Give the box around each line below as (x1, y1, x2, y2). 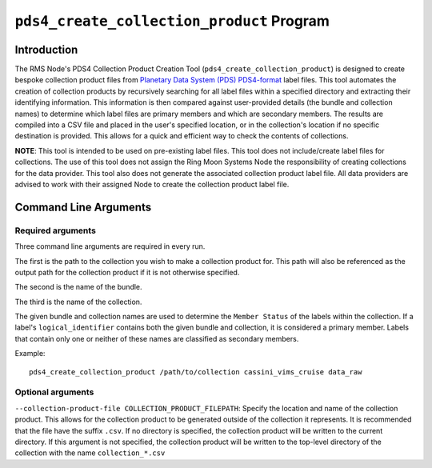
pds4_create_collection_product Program (14, 12, 330, 30)
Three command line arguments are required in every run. (14, 242, 206, 251)
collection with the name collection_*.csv (14, 448, 166, 458)
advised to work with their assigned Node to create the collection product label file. (14, 179, 290, 189)
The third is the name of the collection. (14, 297, 142, 306)
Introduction (14, 42, 78, 56)
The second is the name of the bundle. (14, 282, 143, 292)
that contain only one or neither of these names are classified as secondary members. (14, 334, 299, 343)
